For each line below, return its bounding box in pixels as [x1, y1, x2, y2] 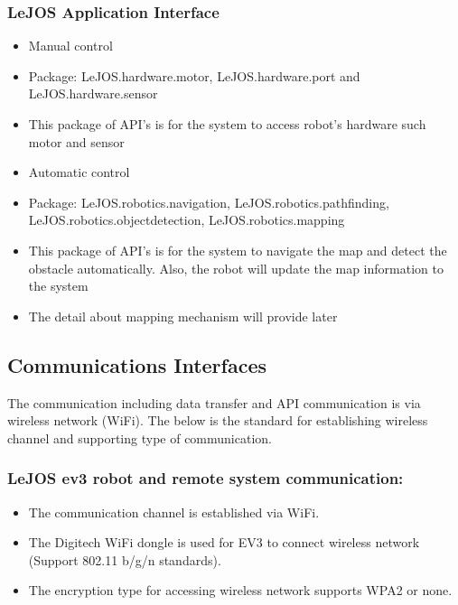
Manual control [28, 36, 113, 55]
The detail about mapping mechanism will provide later [28, 306, 338, 325]
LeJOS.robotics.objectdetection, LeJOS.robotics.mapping [28, 210, 345, 229]
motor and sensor [28, 132, 125, 151]
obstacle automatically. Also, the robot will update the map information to [28, 258, 444, 277]
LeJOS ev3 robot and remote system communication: [7, 467, 404, 489]
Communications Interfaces [7, 350, 267, 378]
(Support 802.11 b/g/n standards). [28, 550, 221, 569]
